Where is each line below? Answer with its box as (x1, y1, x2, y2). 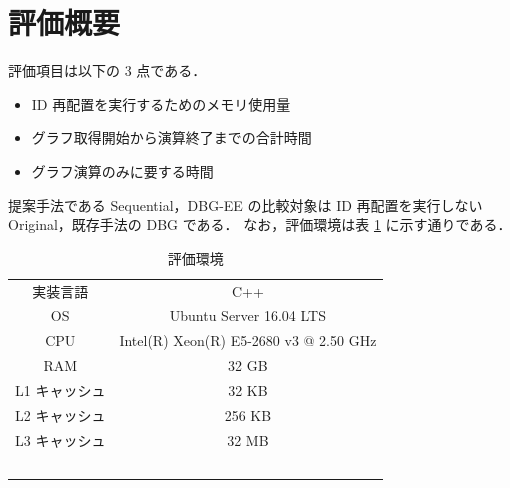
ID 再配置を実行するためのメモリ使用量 (31, 93, 291, 114)
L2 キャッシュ (15, 404, 106, 425)
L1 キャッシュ (15, 379, 106, 400)
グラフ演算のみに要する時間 (31, 160, 214, 181)
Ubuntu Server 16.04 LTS (169, 305, 327, 326)
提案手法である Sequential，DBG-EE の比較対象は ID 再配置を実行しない (8, 194, 483, 215)
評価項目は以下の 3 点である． (8, 60, 207, 81)
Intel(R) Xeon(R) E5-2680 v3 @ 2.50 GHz (119, 330, 377, 351)
